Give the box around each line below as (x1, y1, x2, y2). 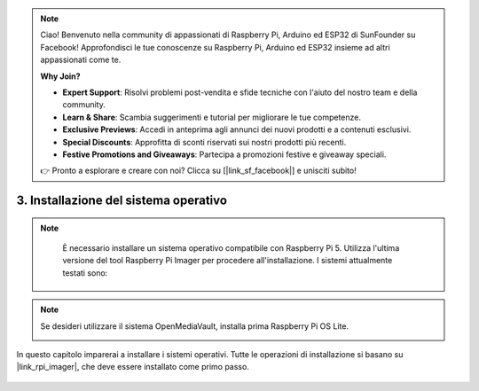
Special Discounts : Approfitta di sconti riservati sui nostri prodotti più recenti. (62, 137, 347, 147)
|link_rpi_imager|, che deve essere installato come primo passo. (16, 362, 250, 372)
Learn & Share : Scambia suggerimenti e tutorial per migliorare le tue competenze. (62, 112, 362, 122)
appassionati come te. (40, 54, 122, 66)
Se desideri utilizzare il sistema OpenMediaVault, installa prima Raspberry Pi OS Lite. (40, 320, 349, 332)
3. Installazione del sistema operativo (16, 193, 228, 208)
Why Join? (40, 71, 81, 82)
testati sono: (62, 267, 108, 278)
